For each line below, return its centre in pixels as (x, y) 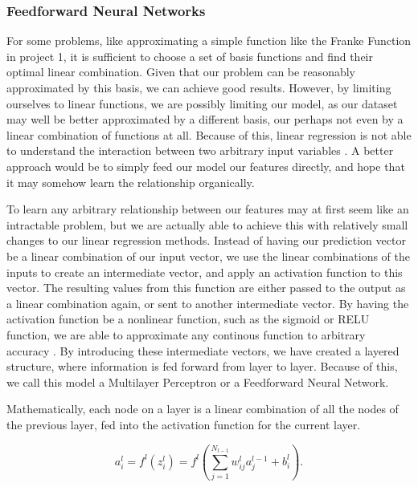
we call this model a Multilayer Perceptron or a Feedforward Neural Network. (198, 381)
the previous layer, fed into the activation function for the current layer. (184, 424)
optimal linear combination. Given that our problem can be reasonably (181, 72)
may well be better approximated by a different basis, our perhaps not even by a (205, 119)
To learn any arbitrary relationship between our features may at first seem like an (208, 209)
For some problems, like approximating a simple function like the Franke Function (209, 41)
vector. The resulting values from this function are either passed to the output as (206, 288)
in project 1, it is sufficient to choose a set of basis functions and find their (190, 56)
